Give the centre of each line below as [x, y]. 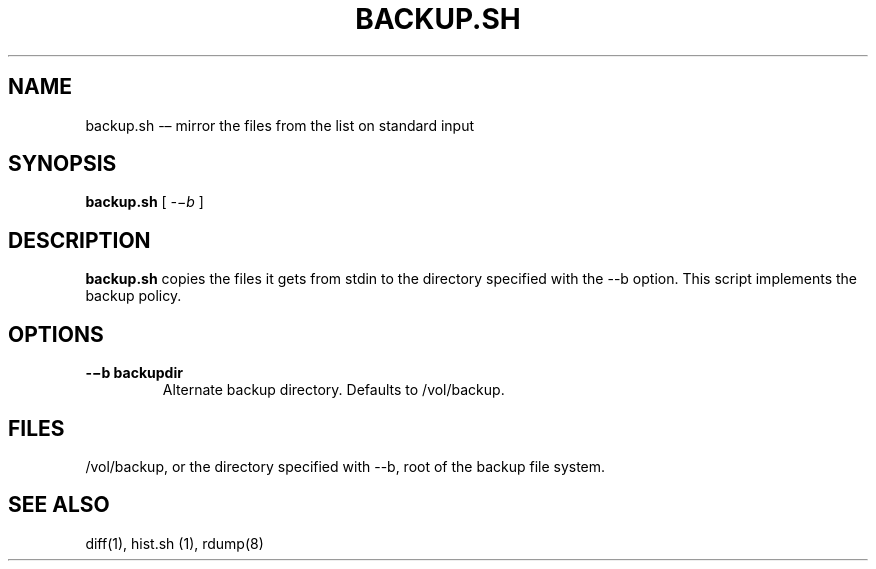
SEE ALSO [59, 505]
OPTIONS [56, 334]
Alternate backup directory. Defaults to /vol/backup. [333, 390]
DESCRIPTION [79, 240]
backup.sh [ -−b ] [144, 202]
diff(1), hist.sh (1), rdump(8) [174, 543]
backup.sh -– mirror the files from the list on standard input [280, 125]
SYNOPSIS [62, 164]
